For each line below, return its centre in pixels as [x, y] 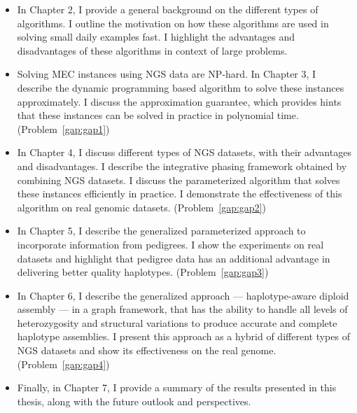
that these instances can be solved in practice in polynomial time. [158, 115]
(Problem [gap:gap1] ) [63, 128]
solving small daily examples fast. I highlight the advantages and [156, 37]
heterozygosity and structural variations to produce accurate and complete [177, 322]
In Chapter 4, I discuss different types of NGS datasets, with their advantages [184, 152]
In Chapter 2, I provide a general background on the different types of [168, 9]
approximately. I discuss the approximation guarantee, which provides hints [179, 101]
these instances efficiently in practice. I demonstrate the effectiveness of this [180, 194]
